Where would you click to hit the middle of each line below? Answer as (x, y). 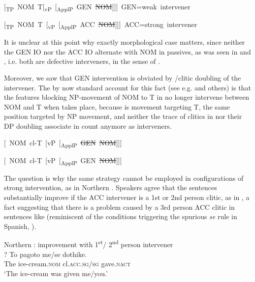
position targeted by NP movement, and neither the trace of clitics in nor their (123, 116)
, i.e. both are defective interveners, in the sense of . (82, 61)
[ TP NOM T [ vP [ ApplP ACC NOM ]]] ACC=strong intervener (101, 25)
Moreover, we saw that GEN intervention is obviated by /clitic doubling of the (123, 78)
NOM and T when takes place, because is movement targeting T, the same (117, 106)
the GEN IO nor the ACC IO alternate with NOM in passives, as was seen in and (127, 51)
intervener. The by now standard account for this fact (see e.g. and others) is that (127, 87)
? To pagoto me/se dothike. (46, 254)
